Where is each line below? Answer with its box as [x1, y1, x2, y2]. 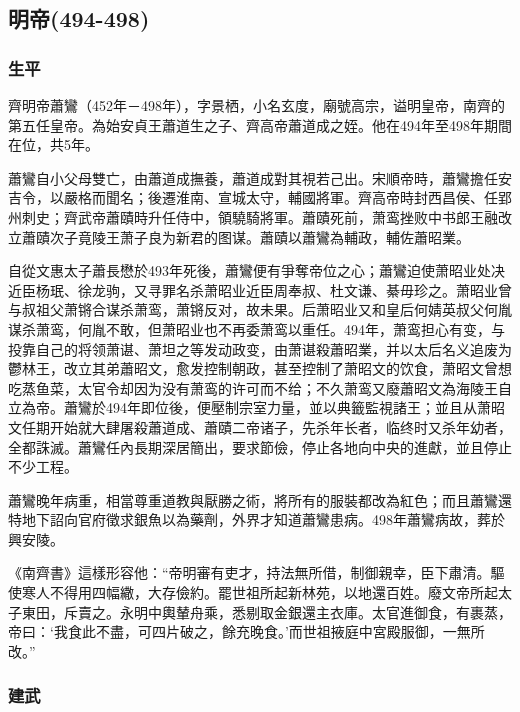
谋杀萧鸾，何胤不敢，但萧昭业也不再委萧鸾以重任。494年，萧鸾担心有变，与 [8, 318, 505, 339]
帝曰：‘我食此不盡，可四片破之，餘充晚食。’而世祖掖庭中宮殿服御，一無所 [8, 621, 485, 642]
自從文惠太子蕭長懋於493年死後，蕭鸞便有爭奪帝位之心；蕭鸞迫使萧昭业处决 [8, 260, 505, 281]
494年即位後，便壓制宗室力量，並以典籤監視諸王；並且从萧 [105, 397, 491, 418]
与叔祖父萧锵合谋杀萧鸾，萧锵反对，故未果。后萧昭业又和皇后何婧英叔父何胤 [8, 299, 512, 320]
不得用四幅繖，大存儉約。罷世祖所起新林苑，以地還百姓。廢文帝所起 [49, 582, 498, 603]
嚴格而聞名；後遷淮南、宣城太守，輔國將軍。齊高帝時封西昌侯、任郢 [63, 187, 512, 208]
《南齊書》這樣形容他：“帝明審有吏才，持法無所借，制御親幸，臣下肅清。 [8, 562, 491, 583]
